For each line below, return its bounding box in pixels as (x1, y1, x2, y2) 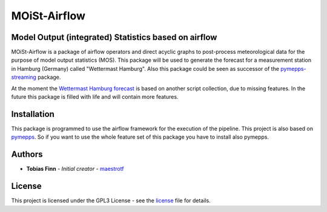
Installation (11, 109, 54, 119)
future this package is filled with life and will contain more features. (11, 93, 179, 101)
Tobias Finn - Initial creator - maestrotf (26, 165, 124, 173)
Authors (11, 149, 43, 160)
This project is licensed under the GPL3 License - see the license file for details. (11, 197, 211, 204)
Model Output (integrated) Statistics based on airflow (11, 32, 217, 42)
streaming (11, 73, 36, 81)
